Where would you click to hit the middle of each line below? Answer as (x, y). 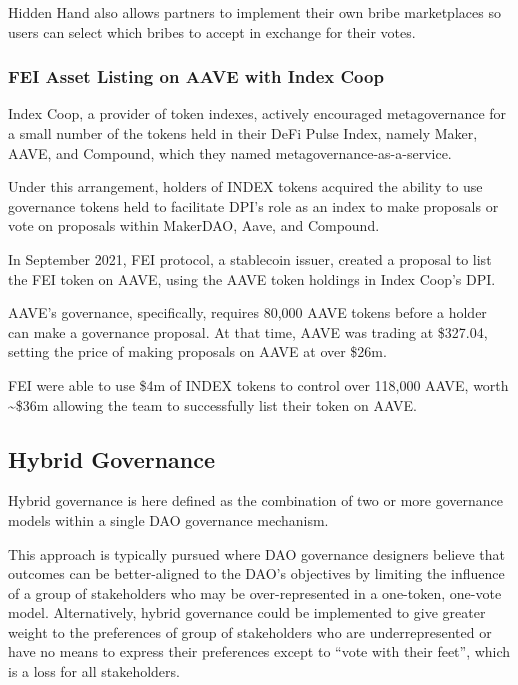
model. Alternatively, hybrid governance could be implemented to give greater (247, 612)
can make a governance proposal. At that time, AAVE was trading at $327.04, (248, 331)
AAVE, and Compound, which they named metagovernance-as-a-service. (230, 152)
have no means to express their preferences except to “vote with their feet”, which (259, 651)
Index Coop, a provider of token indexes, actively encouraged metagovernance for (257, 113)
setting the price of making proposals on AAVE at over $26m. (197, 351)
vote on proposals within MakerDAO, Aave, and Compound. (194, 225)
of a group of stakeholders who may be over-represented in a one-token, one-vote (255, 592)
